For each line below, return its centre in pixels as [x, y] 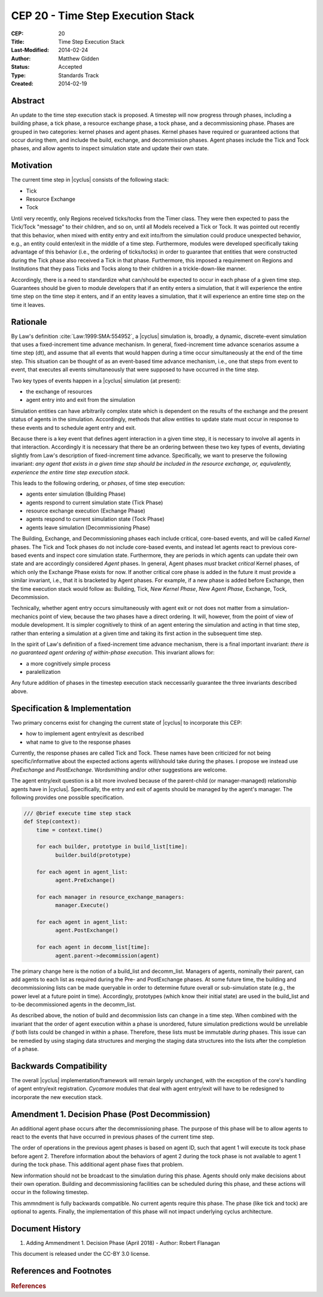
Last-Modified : [30, 50]
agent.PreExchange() [85, 880]
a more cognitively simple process [68, 663]
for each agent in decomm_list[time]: [93, 947]
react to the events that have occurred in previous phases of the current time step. [113, 1137]
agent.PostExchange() [87, 930]
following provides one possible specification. [68, 797]
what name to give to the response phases [78, 742]
